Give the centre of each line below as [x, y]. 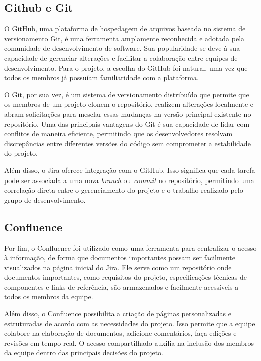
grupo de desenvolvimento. [45, 199]
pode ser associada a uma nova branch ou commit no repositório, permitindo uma [129, 180]
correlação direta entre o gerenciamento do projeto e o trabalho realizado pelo [124, 190]
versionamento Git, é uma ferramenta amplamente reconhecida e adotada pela [124, 38]
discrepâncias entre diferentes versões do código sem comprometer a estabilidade [127, 143]
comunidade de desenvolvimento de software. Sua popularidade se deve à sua [122, 48]
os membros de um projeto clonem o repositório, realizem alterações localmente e [129, 104]
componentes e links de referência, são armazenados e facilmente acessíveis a [121, 287]
